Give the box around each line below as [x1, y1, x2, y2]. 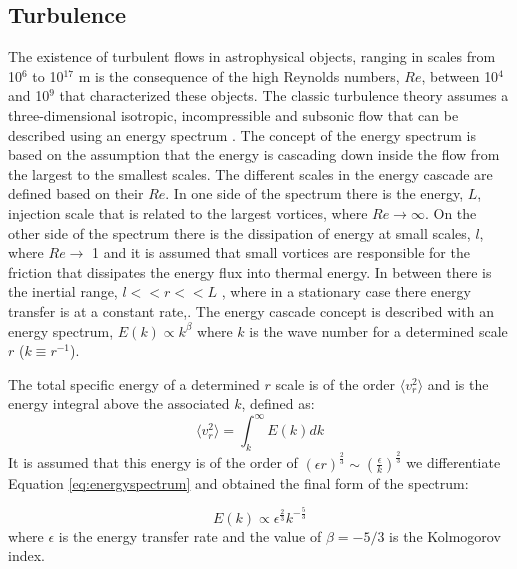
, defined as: [241, 393, 315, 414]
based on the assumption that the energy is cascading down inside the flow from [8, 144, 500, 165]
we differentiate [406, 452, 501, 473]
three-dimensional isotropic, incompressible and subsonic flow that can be [8, 104, 459, 125]
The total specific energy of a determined [8, 373, 260, 394]
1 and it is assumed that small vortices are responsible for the [92, 242, 470, 263]
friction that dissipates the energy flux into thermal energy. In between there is [8, 261, 492, 282]
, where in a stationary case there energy [221, 281, 471, 302]
